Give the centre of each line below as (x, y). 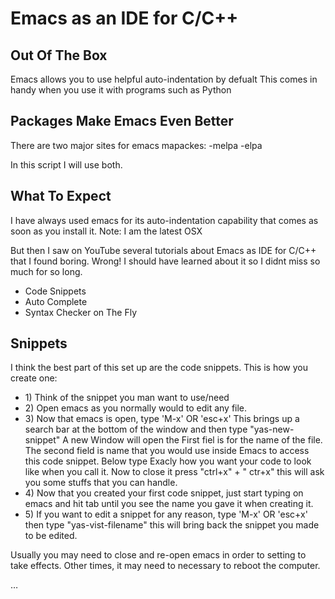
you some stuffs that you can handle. (101, 483)
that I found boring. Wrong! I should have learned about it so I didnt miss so (165, 261)
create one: (34, 378)
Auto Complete (56, 301)
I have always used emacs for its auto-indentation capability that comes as (164, 220)
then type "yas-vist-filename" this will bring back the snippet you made (172, 525)
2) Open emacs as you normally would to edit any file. (136, 408)
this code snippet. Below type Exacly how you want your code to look (168, 461)
